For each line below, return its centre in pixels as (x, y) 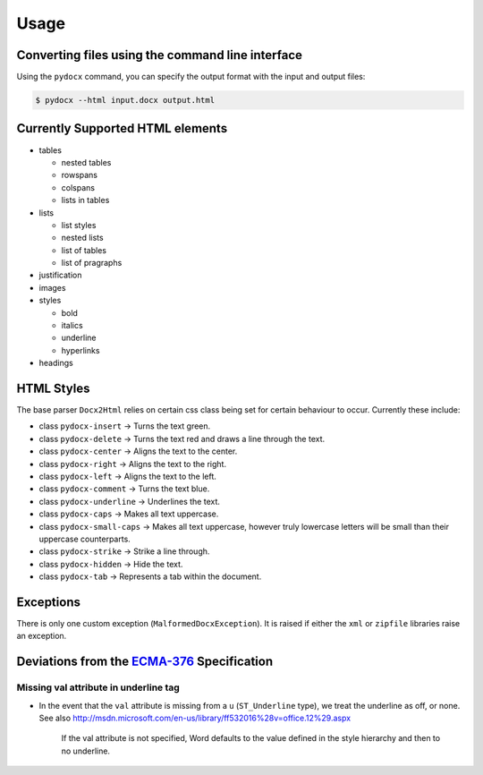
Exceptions (48, 602)
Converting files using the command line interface (160, 55)
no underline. (86, 751)
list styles (79, 225)
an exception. (42, 636)
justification (60, 275)
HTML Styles (53, 388)
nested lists (82, 238)
